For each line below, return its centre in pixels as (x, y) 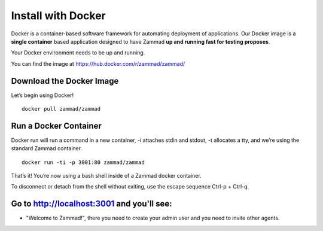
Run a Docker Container (56, 126)
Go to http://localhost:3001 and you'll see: (92, 204)
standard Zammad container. (47, 148)
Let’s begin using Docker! (42, 95)
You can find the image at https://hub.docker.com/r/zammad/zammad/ (98, 63)
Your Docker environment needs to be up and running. (78, 53)
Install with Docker (58, 16)
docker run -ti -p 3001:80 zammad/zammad (83, 162)
